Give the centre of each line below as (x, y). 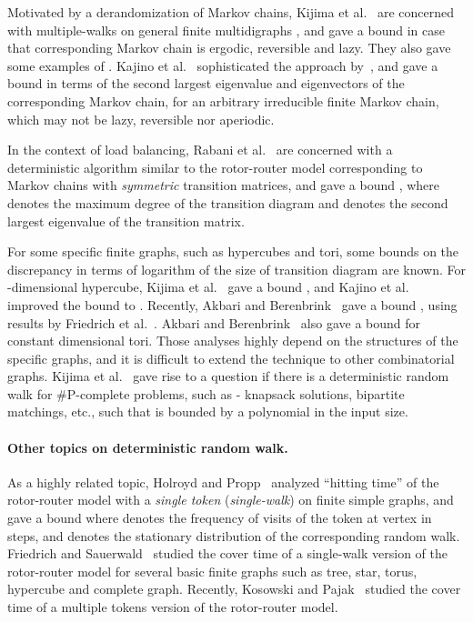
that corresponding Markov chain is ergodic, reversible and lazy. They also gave (229, 48)
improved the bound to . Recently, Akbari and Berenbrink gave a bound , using (232, 304)
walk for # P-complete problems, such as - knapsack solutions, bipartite (206, 393)
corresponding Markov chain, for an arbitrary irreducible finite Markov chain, (223, 100)
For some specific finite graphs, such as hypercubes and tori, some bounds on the (233, 251)
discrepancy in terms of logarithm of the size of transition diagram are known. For (237, 269)
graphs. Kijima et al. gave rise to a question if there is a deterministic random (228, 376)
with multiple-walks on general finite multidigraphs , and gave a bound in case (226, 30)
